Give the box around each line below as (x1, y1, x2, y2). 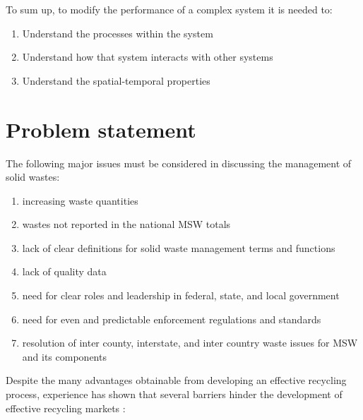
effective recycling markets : (6, 400, 126, 415)
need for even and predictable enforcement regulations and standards (22, 311, 321, 326)
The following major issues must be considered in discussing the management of (6, 155, 352, 170)
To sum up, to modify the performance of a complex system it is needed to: (6, 2, 333, 16)
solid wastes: (6, 169, 60, 184)
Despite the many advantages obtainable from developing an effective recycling (6, 373, 347, 388)
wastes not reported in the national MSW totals (22, 217, 231, 232)
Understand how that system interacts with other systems (22, 49, 273, 64)
